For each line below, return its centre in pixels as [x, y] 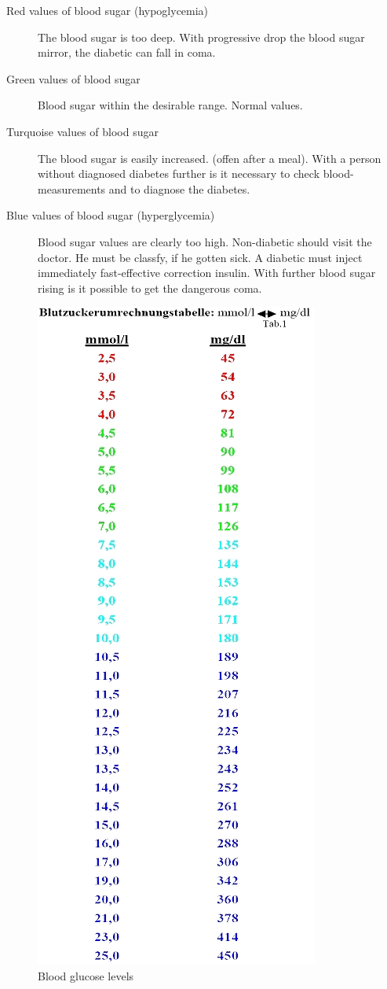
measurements [72, 188]
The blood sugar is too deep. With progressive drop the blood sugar [201, 37]
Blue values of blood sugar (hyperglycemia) [111, 215]
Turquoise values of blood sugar [82, 131]
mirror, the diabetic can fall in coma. [127, 52]
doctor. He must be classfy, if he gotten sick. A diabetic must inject [200, 257]
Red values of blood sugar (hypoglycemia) [108, 10]
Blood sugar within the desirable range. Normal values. [170, 105]
